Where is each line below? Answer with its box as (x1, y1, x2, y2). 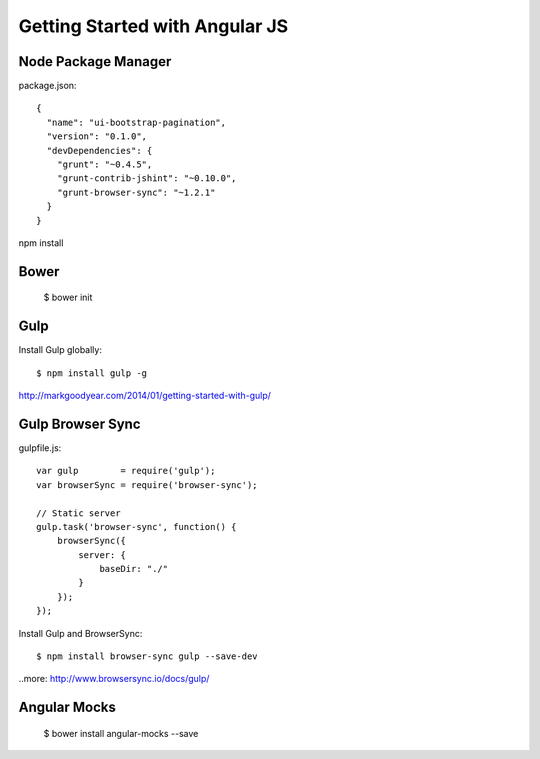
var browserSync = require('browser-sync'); (36, 479, 259, 490)
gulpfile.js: (18, 441, 62, 454)
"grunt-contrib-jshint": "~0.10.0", (56, 173, 237, 184)
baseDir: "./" (99, 563, 169, 575)
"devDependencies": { (46, 145, 153, 156)
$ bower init (43, 291, 93, 304)
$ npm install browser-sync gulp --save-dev (36, 651, 259, 662)
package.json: (18, 80, 77, 92)
